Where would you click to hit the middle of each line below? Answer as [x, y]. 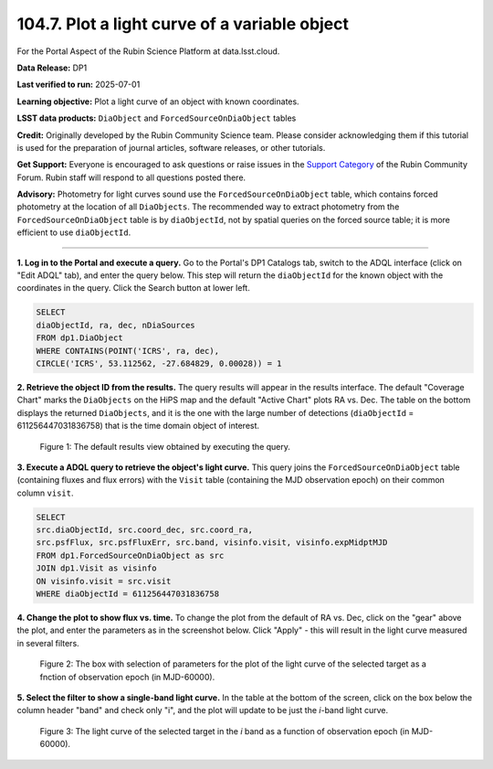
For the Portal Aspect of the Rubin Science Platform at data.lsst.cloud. [148, 51]
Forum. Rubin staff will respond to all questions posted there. [131, 177]
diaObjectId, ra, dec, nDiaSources [115, 325]
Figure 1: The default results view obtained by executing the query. [165, 446]
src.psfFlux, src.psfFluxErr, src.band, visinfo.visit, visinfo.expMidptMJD [212, 543]
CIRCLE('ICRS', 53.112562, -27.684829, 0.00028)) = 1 [159, 363]
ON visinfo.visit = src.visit [104, 581]
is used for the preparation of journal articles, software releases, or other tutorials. [171, 147]
